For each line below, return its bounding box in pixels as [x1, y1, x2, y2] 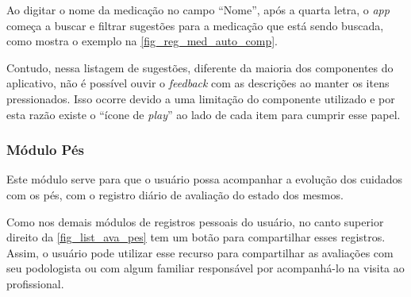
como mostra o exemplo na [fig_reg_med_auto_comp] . [6, 33, 278, 49]
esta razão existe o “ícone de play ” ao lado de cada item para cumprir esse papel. [6, 106, 401, 122]
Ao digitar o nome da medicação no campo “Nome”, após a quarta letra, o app [6, 2, 390, 17]
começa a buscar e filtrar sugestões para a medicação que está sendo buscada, [6, 17, 384, 33]
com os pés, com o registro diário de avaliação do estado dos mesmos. [6, 186, 344, 202]
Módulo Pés [6, 140, 84, 160]
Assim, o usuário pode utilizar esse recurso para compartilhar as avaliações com [6, 244, 394, 260]
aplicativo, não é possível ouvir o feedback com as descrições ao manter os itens [6, 75, 390, 91]
